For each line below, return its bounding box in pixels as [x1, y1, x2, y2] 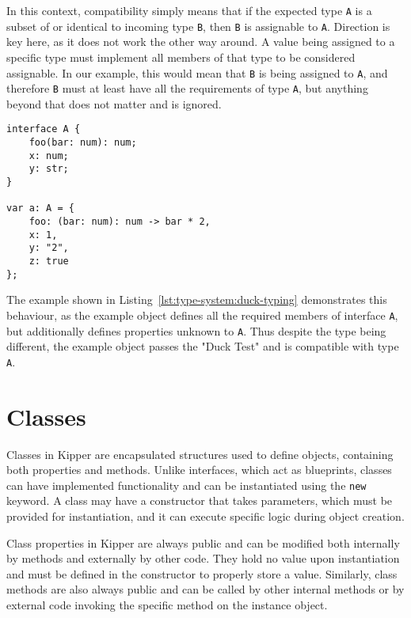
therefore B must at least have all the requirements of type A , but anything [6, 80, 368, 97]
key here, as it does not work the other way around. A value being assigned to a [6, 33, 395, 50]
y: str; [29, 163, 69, 175]
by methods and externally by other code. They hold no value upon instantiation [6, 550, 400, 567]
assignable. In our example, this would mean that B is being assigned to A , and [6, 64, 388, 81]
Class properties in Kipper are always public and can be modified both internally [6, 534, 400, 551]
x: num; [29, 150, 69, 161]
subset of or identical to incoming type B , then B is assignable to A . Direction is [6, 17, 390, 34]
